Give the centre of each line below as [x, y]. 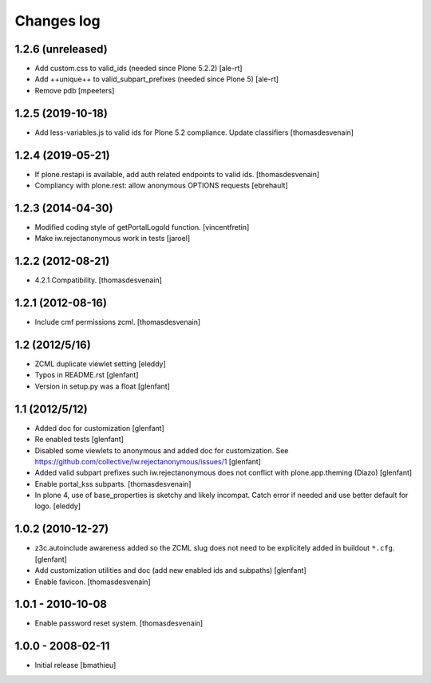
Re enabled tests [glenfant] [79, 440]
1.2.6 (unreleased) [61, 49]
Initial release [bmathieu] [75, 665]
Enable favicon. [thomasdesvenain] [93, 582]
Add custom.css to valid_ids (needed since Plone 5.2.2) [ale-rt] [138, 69]
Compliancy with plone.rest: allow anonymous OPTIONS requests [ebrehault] [161, 186]
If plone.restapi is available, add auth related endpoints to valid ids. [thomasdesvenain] [177, 174]
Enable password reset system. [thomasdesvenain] [119, 623]
